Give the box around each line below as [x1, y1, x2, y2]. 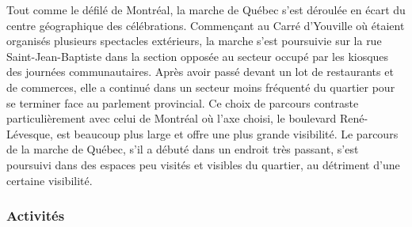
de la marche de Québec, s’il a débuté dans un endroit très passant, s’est [6, 141, 359, 157]
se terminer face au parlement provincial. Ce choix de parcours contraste [6, 94, 359, 111]
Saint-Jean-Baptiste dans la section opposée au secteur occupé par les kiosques [6, 47, 389, 64]
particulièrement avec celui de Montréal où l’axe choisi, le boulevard [6, 110, 337, 127]
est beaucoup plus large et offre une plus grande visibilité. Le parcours [56, 125, 399, 142]
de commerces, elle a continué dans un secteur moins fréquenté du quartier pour [6, 78, 395, 95]
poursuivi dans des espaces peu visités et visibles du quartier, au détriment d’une [6, 156, 400, 172]
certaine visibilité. [6, 172, 93, 188]
